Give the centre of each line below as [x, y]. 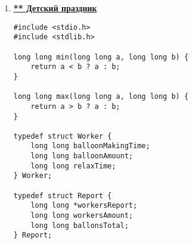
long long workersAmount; [82, 216]
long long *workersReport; [84, 206]
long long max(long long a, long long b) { [101, 97]
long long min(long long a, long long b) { [101, 57]
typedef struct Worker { [63, 136]
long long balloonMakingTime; [90, 146]
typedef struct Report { [63, 195]
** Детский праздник [55, 8]
